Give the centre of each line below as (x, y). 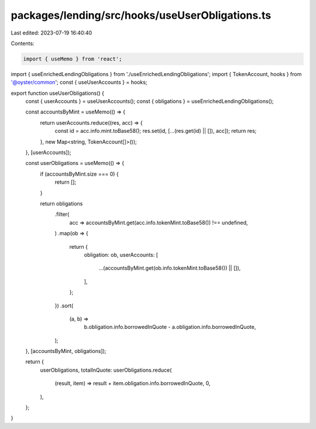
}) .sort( (64, 306)
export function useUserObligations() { (58, 93)
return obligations (61, 203)
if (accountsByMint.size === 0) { (80, 174)
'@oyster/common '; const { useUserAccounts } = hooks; (79, 83)
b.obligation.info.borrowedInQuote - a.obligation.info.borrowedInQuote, (170, 327)
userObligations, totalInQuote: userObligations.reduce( (106, 370)
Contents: (23, 43)
